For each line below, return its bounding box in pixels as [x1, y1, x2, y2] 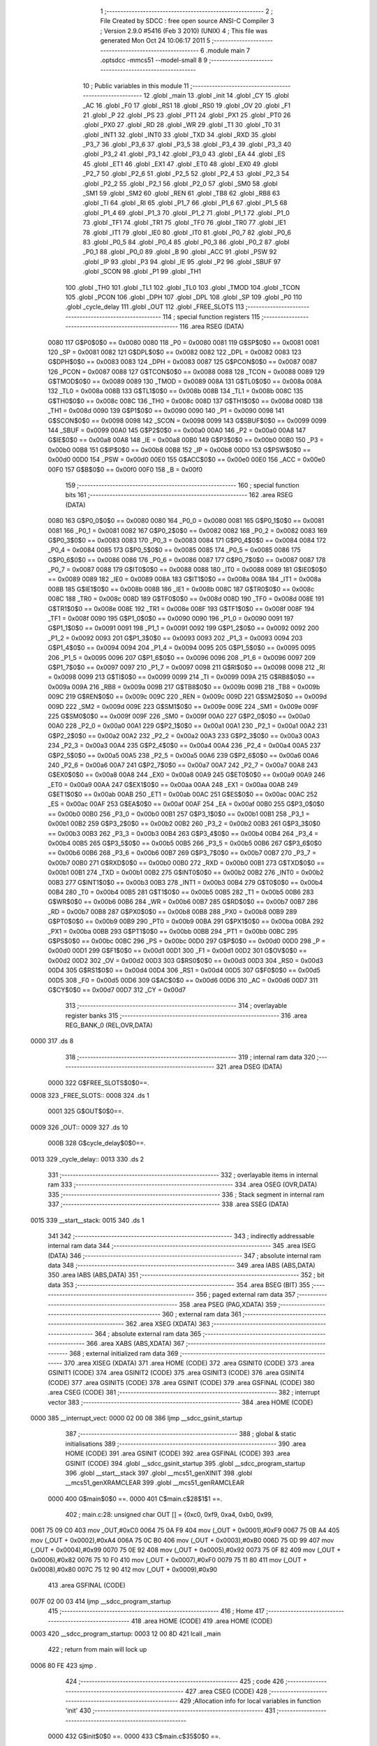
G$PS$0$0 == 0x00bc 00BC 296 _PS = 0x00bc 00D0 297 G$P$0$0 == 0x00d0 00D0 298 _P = [47, 937, 326, 945]
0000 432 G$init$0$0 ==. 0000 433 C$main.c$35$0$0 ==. [47, 1732, 221, 1740]
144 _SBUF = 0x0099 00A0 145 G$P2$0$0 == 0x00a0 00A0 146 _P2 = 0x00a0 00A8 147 [47, 426, 306, 434]
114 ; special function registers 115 [162, 312, 260, 321]
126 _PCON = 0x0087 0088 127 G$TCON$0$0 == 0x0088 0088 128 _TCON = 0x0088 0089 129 [47, 367, 325, 376]
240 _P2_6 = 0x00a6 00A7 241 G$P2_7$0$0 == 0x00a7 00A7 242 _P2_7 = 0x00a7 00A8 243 [47, 761, 318, 769]
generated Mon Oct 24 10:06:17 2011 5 [100, 36, 211, 45]
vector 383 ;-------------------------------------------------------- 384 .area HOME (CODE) [47, 1397, 313, 1407]
